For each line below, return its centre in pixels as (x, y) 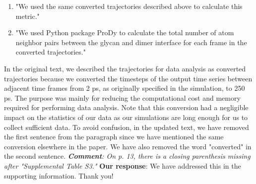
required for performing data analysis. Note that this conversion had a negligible (126, 107)
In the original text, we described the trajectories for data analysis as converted (125, 68)
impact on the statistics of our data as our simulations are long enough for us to (126, 117)
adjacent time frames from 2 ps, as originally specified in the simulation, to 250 (125, 88)
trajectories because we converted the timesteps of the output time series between (128, 78)
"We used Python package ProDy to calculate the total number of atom (125, 32)
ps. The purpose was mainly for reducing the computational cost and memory (122, 97)
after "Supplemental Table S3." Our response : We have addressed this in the (123, 165)
